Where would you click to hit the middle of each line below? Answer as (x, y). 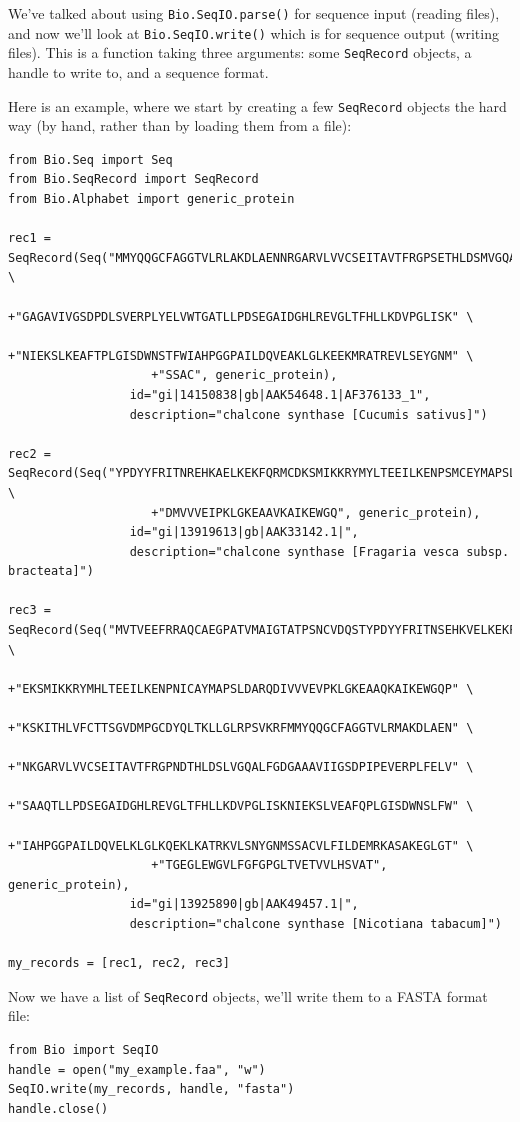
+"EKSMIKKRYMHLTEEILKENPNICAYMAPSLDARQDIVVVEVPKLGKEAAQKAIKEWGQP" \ (241, 688)
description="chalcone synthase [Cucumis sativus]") (308, 414)
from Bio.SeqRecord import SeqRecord (133, 179)
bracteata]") (51, 571)
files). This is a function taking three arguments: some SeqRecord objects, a (240, 52)
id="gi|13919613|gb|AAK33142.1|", (244, 532)
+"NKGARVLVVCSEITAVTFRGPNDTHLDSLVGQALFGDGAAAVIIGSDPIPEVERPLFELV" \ (241, 767)
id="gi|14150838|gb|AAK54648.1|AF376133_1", (280, 394)
